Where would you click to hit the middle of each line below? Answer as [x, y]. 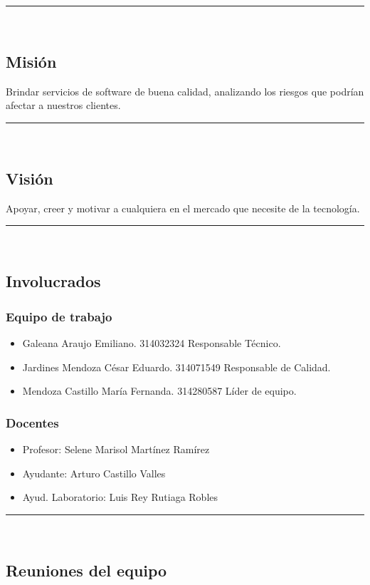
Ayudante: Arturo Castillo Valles [94, 473]
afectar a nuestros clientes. [63, 105]
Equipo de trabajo [59, 316]
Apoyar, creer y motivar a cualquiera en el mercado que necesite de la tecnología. [183, 208]
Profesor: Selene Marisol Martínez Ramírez [116, 449]
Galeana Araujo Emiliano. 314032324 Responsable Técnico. [152, 342]
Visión [30, 178]
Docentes [32, 422]
